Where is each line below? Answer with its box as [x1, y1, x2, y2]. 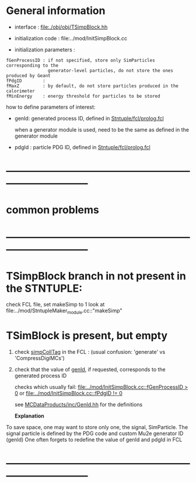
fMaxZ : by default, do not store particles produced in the [6, 83, 179, 89]
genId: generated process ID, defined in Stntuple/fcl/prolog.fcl [14, 115, 164, 122]
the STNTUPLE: [6, 282, 83, 295]
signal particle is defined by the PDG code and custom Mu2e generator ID [6, 430, 184, 437]
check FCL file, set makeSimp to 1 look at [6, 301, 105, 308]
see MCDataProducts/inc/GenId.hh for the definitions [14, 401, 143, 408]
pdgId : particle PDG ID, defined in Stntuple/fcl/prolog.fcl [14, 143, 150, 150]
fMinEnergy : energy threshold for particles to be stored [6, 93, 160, 99]
